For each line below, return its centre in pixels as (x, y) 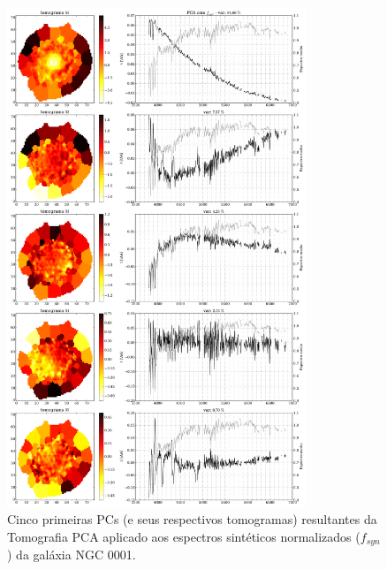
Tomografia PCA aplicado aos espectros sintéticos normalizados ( (184, 536)
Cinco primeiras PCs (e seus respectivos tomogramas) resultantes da (192, 519)
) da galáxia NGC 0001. (72, 555)
